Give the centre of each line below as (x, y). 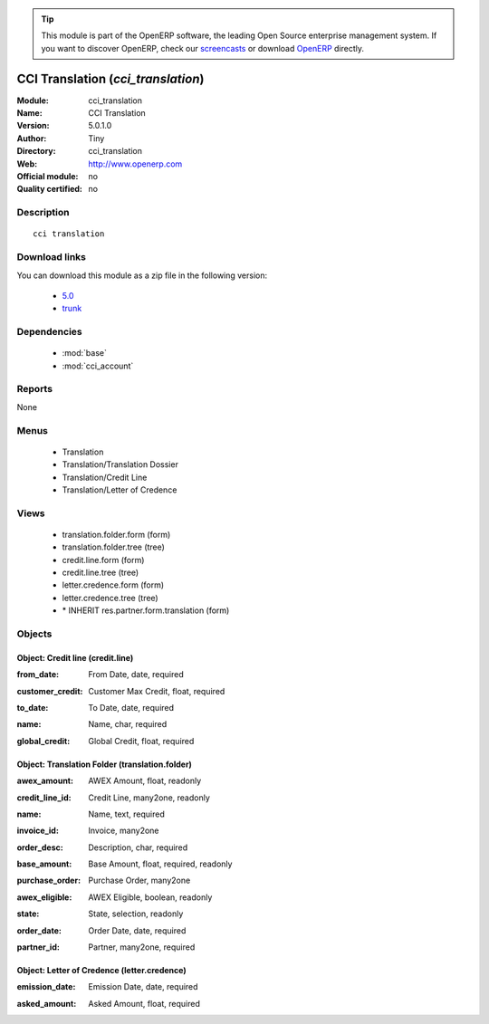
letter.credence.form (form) (113, 585)
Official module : (48, 177)
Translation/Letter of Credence (120, 490)
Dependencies (50, 332)
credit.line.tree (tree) (101, 573)
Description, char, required (138, 847)
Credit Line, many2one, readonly (149, 798)
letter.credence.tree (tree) (110, 598)
